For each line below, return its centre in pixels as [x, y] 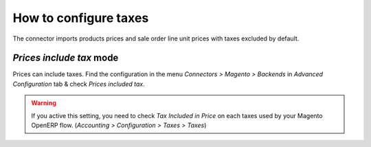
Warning [44, 103]
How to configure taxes [81, 18]
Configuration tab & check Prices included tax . [79, 84]
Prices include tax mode [66, 58]
